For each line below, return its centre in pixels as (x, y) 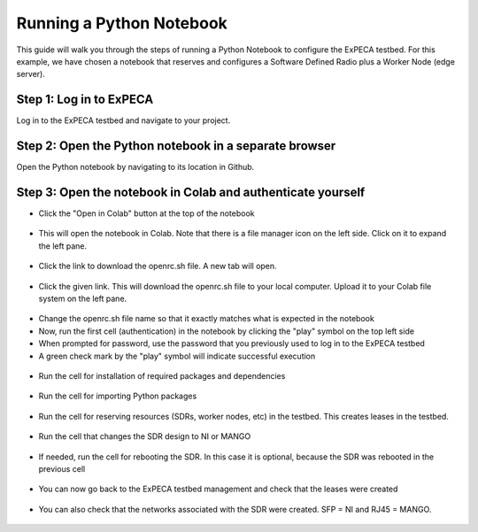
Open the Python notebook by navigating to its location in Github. (135, 167)
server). (31, 74)
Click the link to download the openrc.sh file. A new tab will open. (158, 266)
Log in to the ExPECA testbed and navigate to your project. (123, 120)
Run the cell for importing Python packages (118, 396)
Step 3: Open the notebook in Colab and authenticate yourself (191, 192)
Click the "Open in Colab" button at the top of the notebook (147, 213)
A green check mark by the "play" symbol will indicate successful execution (177, 356)
